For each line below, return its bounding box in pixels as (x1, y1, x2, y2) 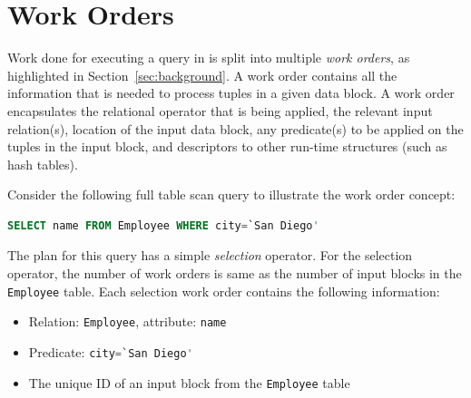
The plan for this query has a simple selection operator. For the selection (7, 246, 413, 265)
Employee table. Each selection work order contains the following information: (7, 281, 440, 300)
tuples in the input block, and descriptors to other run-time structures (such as (7, 137, 447, 156)
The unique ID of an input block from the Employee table (28, 373, 350, 392)
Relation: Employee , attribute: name (28, 312, 227, 331)
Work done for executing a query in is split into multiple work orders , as (7, 48, 410, 67)
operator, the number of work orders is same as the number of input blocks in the (7, 264, 462, 283)
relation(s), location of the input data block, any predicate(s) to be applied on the (7, 119, 464, 138)
